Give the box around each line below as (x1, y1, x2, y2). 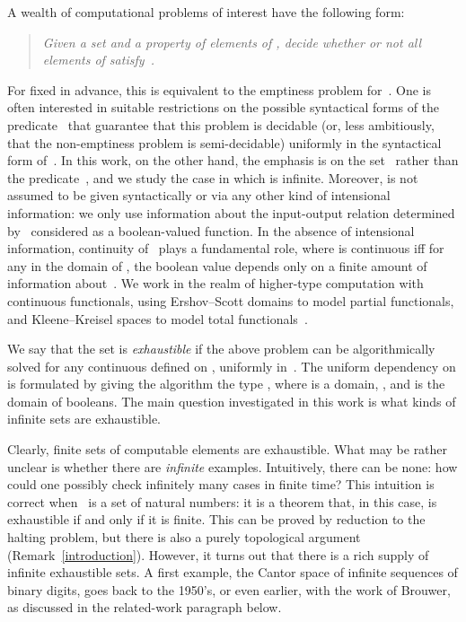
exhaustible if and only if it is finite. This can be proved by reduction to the (7, 510, 426, 529)
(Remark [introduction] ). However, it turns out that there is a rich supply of (7, 545, 429, 564)
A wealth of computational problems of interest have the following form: (7, 3, 405, 21)
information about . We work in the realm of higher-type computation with (7, 274, 424, 293)
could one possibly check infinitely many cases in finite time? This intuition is (7, 475, 435, 494)
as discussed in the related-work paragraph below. (7, 598, 282, 617)
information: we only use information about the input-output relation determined (7, 203, 455, 222)
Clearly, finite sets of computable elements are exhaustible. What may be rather (7, 440, 448, 459)
